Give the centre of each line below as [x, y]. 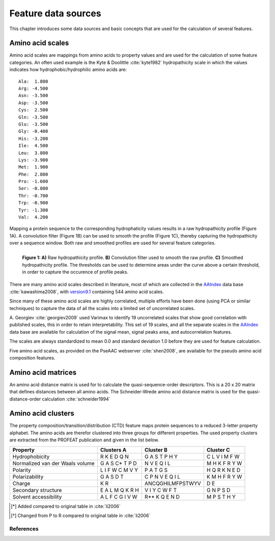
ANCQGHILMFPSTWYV [173, 483]
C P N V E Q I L [162, 477]
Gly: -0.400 [33, 131]
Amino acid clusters [42, 414]
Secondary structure [37, 490]
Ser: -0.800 [33, 189]
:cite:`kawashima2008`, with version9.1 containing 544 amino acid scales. [87, 292]
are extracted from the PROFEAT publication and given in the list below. [84, 440]
